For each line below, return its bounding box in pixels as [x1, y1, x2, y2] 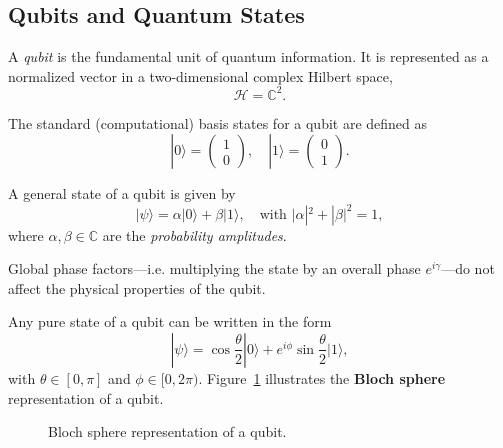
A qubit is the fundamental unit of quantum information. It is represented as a [8, 46, 489, 67]
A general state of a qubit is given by [8, 183, 236, 204]
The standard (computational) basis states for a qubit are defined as [8, 112, 428, 133]
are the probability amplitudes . [102, 224, 287, 245]
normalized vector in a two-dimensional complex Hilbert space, [8, 65, 393, 86]
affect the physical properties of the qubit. [8, 277, 266, 298]
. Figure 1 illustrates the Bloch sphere [198, 367, 446, 388]
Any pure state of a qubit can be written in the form [8, 311, 332, 332]
